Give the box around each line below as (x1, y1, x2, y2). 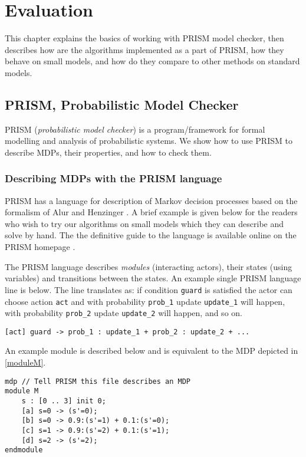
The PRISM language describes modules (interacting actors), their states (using (5, 260, 292, 272)
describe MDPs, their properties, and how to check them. (5, 146, 212, 158)
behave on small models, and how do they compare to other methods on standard (5, 55, 300, 67)
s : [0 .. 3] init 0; (21, 396, 106, 405)
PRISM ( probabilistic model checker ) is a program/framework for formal (5, 123, 265, 135)
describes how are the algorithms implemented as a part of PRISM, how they (5, 43, 284, 55)
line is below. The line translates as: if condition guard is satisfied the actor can (5, 283, 292, 295)
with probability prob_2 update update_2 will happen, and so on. (5, 307, 242, 319)
